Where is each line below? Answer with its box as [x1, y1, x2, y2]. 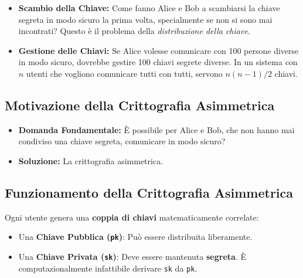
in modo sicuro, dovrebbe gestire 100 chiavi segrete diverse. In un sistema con [18, 56, 298, 68]
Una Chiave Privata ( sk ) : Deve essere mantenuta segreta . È [18, 250, 246, 262]
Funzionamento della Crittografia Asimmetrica [5, 183, 294, 201]
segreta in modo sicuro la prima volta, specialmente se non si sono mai [18, 13, 273, 25]
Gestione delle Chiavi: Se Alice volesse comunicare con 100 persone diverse [18, 44, 299, 56]
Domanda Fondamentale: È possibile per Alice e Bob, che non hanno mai [18, 123, 295, 135]
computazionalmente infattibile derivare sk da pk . [18, 262, 198, 274]
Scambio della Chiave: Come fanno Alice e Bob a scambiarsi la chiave [18, 2, 280, 13]
